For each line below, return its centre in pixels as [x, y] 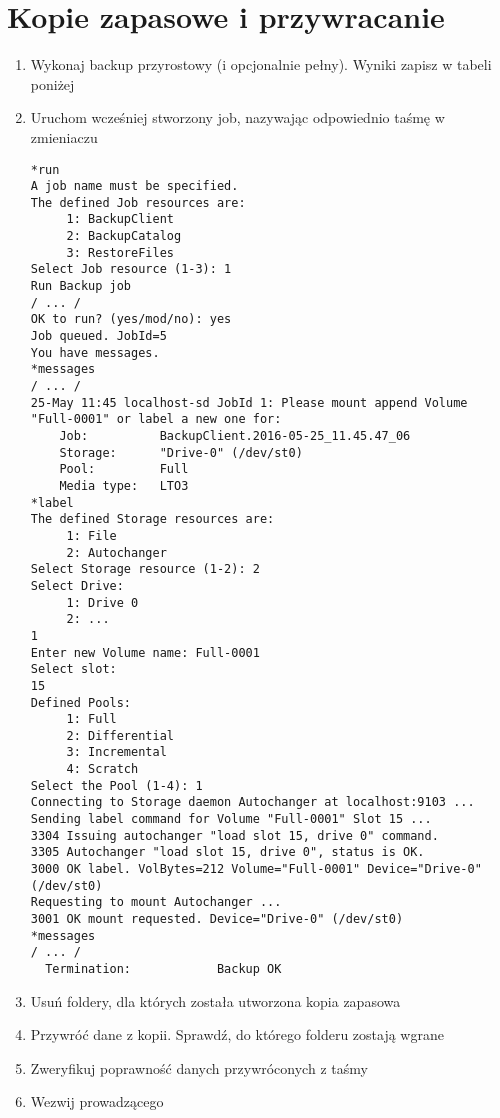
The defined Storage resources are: [152, 519]
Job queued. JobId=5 [98, 336]
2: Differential [120, 735]
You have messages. [95, 352]
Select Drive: [77, 585]
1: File [91, 535]
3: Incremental [116, 752]
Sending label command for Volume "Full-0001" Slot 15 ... [231, 819]
